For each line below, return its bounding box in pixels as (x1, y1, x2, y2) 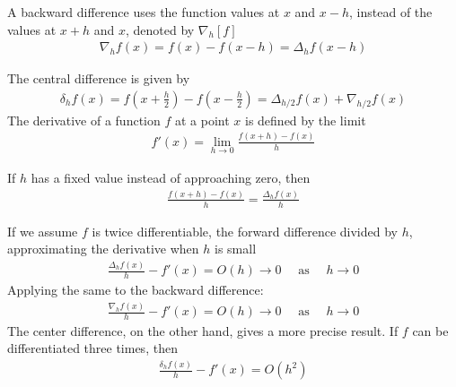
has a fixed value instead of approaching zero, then (31, 168, 311, 186)
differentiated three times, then (7, 339, 178, 357)
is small (215, 239, 257, 258)
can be (412, 321, 449, 340)
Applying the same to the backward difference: (7, 280, 264, 299)
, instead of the (349, 3, 433, 21)
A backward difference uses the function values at (7, 3, 280, 21)
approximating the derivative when (7, 239, 199, 258)
